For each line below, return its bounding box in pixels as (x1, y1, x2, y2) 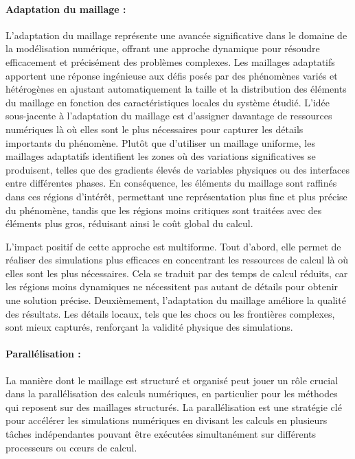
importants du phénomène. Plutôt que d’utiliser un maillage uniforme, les (5, 135, 315, 150)
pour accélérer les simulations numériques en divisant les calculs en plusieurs (5, 413, 328, 427)
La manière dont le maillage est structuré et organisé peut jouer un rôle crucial (5, 373, 339, 387)
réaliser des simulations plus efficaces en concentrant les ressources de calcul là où (5, 252, 349, 267)
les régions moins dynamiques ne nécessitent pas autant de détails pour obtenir (5, 279, 339, 294)
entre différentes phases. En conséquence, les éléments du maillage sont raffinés (5, 176, 337, 190)
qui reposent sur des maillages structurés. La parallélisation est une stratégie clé (5, 399, 342, 414)
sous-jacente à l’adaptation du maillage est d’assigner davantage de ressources (5, 108, 332, 123)
